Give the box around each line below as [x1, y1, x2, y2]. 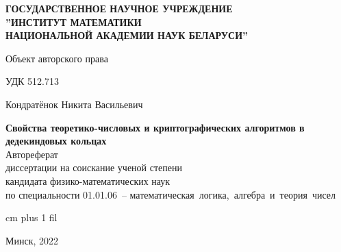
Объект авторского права [5, 51, 108, 65]
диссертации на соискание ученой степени [5, 160, 182, 175]
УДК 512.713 [5, 74, 59, 88]
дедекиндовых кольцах [5, 134, 107, 148]
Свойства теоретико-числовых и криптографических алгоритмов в [5, 120, 305, 134]
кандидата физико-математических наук [5, 173, 170, 188]
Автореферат [5, 147, 58, 161]
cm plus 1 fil [5, 210, 58, 225]
